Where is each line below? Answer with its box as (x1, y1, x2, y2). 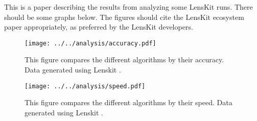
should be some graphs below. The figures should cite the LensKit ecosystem (4, 11, 244, 22)
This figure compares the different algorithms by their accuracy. (25, 54, 224, 65)
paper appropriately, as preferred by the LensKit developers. (4, 21, 193, 32)
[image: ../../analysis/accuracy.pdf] (25, 39, 156, 47)
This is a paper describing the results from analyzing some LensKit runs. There (4, 2, 253, 12)
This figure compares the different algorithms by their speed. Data (25, 97, 232, 108)
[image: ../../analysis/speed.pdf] (25, 82, 146, 90)
